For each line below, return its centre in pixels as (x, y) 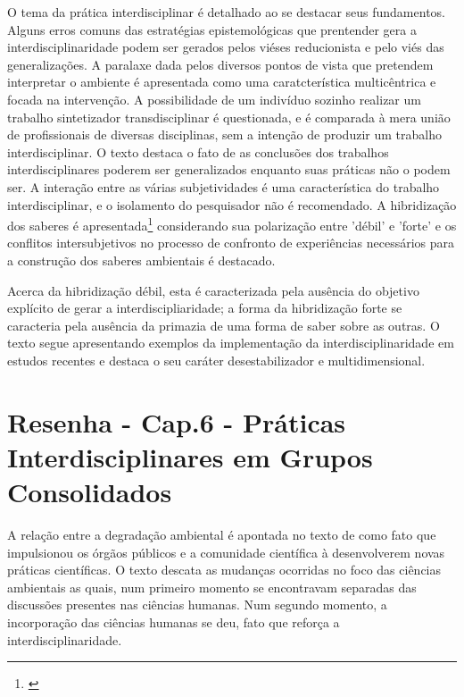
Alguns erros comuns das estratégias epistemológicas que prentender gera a (212, 29)
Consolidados (90, 492)
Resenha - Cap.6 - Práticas (177, 421)
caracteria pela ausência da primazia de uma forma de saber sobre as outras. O (224, 325)
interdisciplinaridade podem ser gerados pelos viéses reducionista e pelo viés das (226, 47)
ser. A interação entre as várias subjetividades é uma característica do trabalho (224, 186)
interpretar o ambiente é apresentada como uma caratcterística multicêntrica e (222, 82)
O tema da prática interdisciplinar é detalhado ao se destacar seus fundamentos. (226, 12)
